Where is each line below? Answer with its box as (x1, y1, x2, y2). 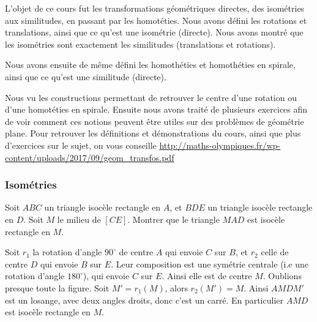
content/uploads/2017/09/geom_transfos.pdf (5, 151, 174, 163)
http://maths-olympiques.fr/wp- (159, 138, 281, 151)
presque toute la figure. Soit (5, 281, 110, 294)
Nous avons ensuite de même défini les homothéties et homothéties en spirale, (5, 58, 296, 71)
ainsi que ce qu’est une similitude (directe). (5, 70, 166, 83)
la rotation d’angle (32, 245, 102, 258)
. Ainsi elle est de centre (162, 269, 252, 282)
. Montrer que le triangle (127, 212, 220, 225)
